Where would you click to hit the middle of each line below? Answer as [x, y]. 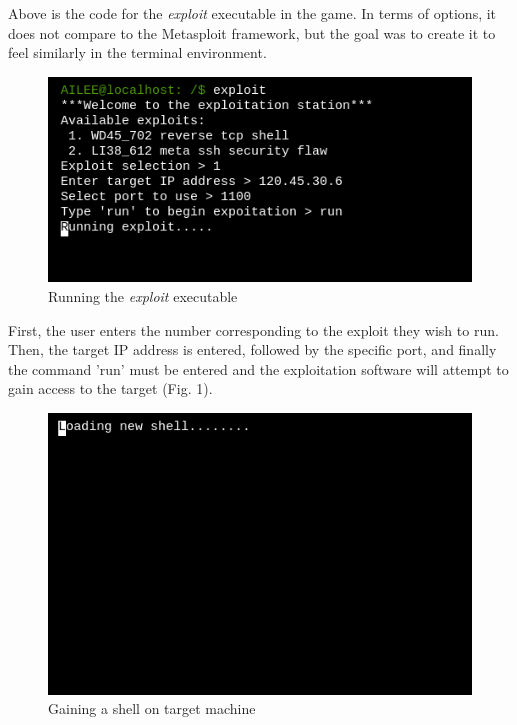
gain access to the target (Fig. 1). [110, 388]
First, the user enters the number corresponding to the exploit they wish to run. [253, 329]
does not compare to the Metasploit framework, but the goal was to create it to [252, 32]
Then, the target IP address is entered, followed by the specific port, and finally [252, 349]
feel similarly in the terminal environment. [137, 52]
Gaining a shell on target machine [152, 708]
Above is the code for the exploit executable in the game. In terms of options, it [252, 13]
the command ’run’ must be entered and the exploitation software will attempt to [258, 368]
